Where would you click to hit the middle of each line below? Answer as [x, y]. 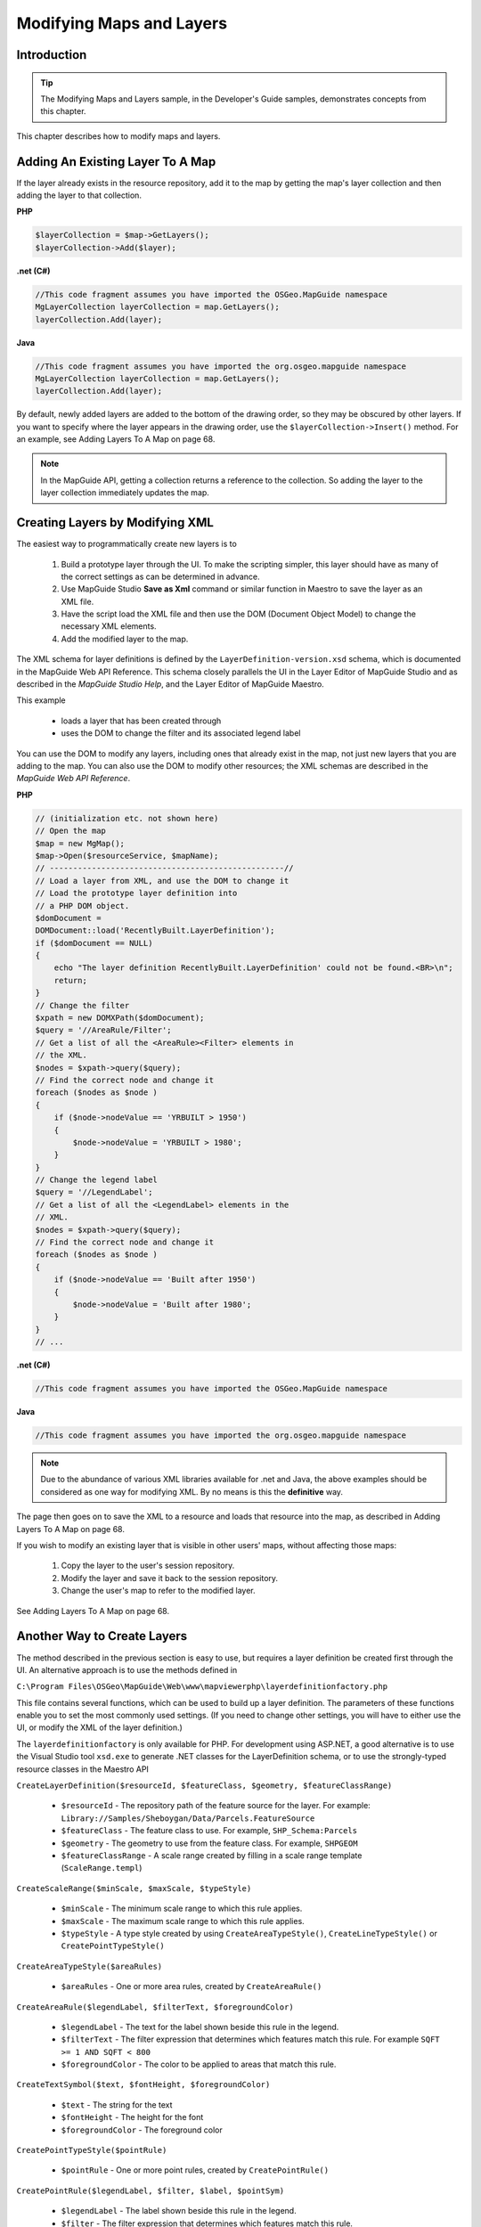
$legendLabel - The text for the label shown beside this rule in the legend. [200, 2027]
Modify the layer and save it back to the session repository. [170, 1578]
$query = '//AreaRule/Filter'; [104, 1030]
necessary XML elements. [109, 626]
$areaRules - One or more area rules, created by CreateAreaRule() [192, 1986]
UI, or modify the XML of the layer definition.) [99, 1727]
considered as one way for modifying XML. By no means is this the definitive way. [192, 1491]
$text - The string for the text [117, 2105]
